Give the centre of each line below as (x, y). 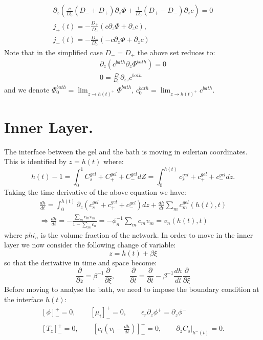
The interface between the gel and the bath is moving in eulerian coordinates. (126, 151)
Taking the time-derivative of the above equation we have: (95, 192)
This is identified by (35, 161)
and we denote (27, 89)
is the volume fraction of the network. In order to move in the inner (147, 234)
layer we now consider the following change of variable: (90, 245)
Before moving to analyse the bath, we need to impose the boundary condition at (132, 289)
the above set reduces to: (176, 52)
